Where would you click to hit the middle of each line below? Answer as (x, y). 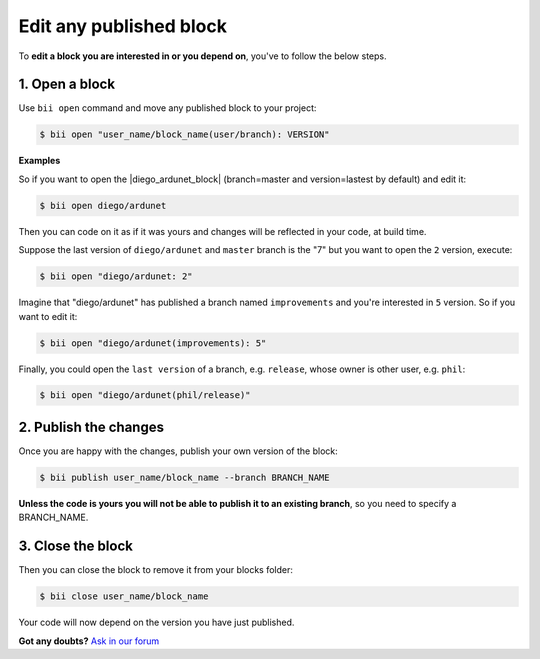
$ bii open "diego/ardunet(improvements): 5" (153, 343)
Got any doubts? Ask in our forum (89, 641)
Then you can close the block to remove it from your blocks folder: (156, 570)
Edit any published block (122, 26)
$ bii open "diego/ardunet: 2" (116, 276)
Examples (39, 161)
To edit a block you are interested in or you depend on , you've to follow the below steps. (202, 56)
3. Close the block (76, 546)
